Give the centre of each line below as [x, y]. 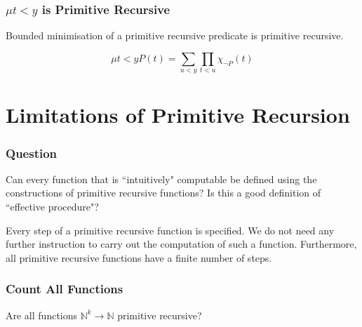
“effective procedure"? [52, 206]
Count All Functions [65, 289]
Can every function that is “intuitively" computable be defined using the [161, 179]
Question [32, 153]
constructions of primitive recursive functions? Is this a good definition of [163, 193]
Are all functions [42, 315]
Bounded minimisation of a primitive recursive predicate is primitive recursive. [175, 35]
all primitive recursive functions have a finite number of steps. [139, 257]
